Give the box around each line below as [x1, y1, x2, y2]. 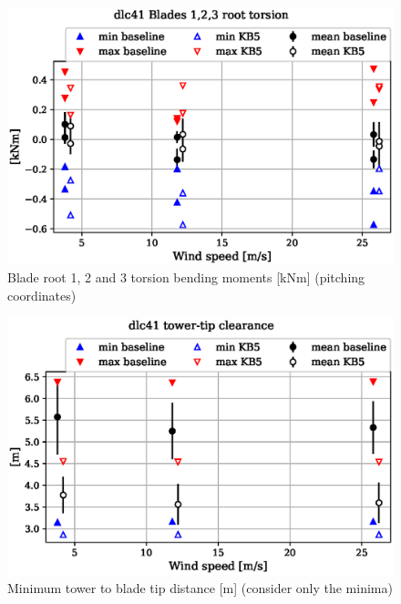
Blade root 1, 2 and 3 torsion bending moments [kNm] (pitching [7, 268, 365, 287]
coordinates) [7, 285, 77, 304]
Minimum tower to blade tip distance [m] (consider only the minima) [7, 578, 393, 597]
